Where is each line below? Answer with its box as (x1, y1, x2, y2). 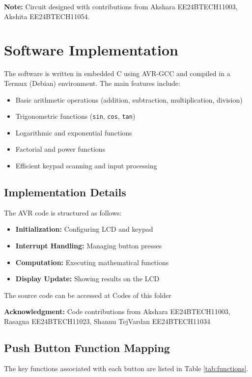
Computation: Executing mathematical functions (15, 257, 169, 267)
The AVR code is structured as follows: (4, 207, 122, 217)
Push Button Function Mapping (4, 340, 170, 355)
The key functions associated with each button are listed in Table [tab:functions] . (4, 363, 249, 373)
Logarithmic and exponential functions (15, 127, 132, 137)
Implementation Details (4, 184, 126, 199)
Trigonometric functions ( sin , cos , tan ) (15, 111, 136, 121)
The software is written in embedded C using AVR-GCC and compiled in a (4, 68, 230, 79)
